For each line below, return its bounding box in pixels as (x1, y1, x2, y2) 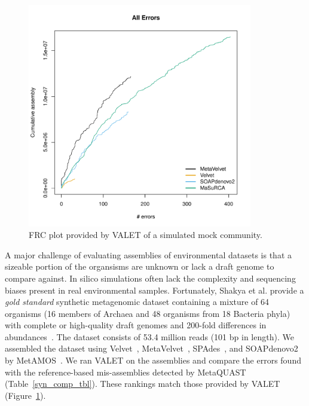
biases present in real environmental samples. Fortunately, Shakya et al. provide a (5, 283, 304, 296)
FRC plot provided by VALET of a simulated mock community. (29, 228, 262, 241)
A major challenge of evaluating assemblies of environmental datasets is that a (5, 248, 292, 261)
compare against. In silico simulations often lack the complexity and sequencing (5, 271, 296, 284)
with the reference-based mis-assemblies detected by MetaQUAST (5, 365, 246, 378)
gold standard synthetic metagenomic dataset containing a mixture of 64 (5, 295, 270, 308)
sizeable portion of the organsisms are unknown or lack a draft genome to (5, 260, 274, 273)
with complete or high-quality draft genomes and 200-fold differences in (5, 319, 267, 331)
